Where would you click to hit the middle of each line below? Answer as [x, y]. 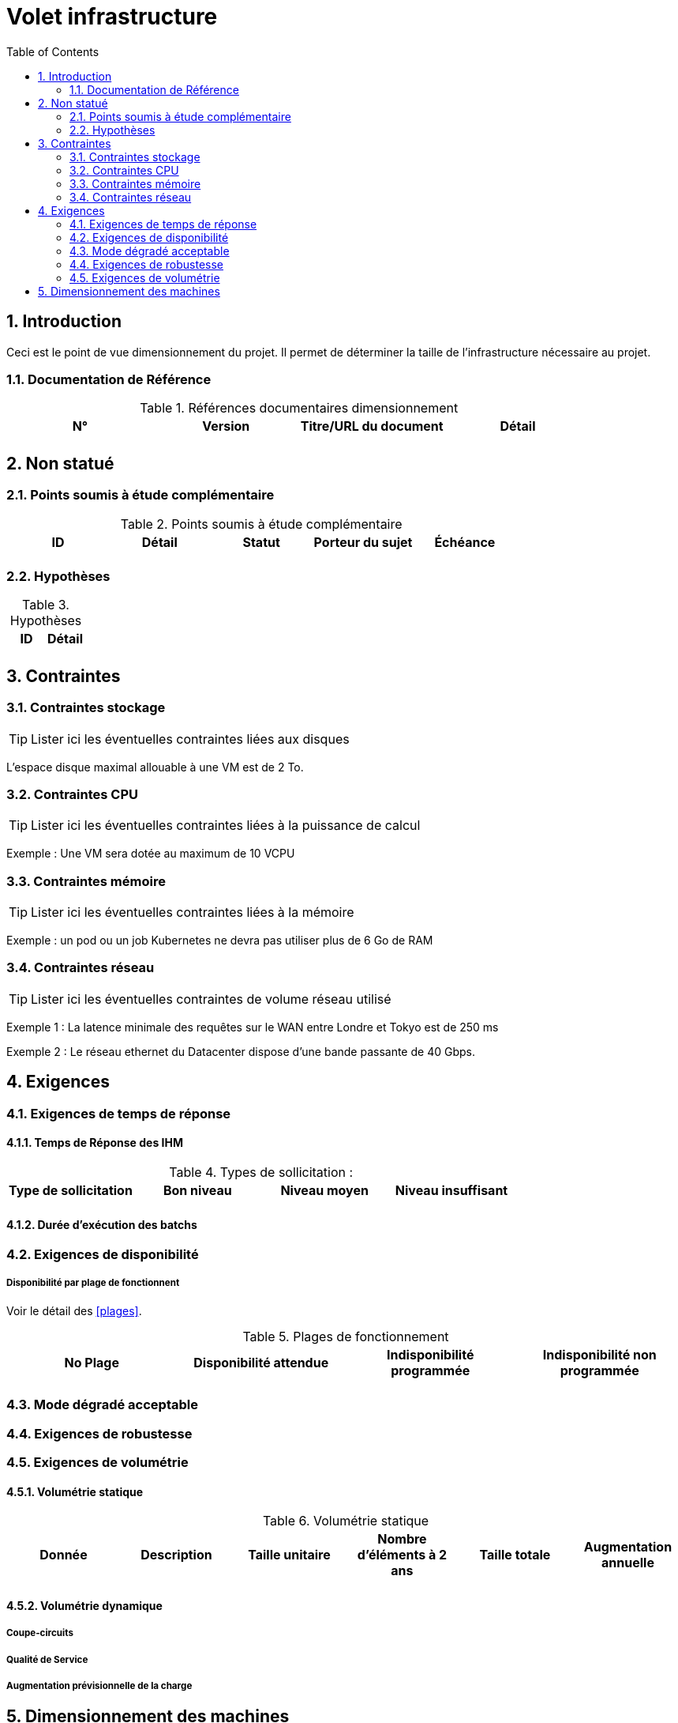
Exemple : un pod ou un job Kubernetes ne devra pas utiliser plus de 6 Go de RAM [220, 941]
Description [176, 1555]
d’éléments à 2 [402, 1555]
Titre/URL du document [372, 426]
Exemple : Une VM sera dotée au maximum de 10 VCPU [151, 854]
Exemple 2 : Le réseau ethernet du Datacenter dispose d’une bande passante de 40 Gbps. [241, 1051]
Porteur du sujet [363, 542]
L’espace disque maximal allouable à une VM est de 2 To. [155, 767]
